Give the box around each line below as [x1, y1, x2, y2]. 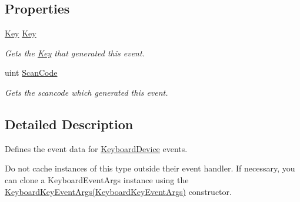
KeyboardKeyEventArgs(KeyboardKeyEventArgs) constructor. [5, 185, 232, 197]
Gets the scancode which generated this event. [5, 86, 168, 98]
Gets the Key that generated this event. [5, 46, 145, 59]
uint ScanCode [5, 66, 58, 79]
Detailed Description [5, 115, 134, 133]
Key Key [5, 27, 36, 39]
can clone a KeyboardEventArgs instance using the [5, 173, 189, 186]
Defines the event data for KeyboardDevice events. [5, 142, 188, 154]
